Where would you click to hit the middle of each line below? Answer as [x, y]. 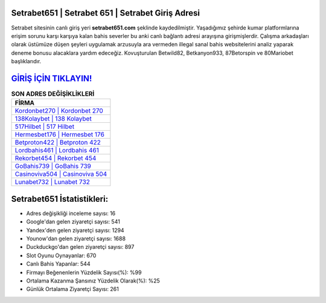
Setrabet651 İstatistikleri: [60, 199]
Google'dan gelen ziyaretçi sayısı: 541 [73, 222]
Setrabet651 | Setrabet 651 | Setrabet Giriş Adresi [106, 13]
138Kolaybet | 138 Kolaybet [53, 119]
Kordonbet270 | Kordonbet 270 [59, 111]
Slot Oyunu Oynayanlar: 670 [61, 255]
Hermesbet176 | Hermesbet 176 [60, 134]
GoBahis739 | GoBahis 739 [53, 166]
